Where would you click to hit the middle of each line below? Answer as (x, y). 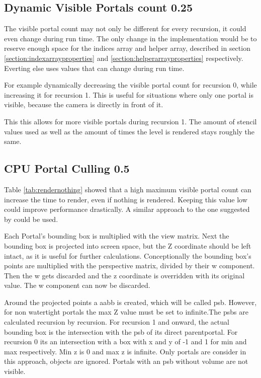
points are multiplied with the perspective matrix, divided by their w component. (129, 266)
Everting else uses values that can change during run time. (94, 68)
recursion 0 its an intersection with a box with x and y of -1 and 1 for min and (125, 342)
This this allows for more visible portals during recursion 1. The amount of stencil (130, 121)
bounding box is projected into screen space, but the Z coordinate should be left (128, 245)
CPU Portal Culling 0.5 (67, 168)
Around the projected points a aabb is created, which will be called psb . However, (130, 302)
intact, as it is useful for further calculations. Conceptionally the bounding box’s (128, 255)
